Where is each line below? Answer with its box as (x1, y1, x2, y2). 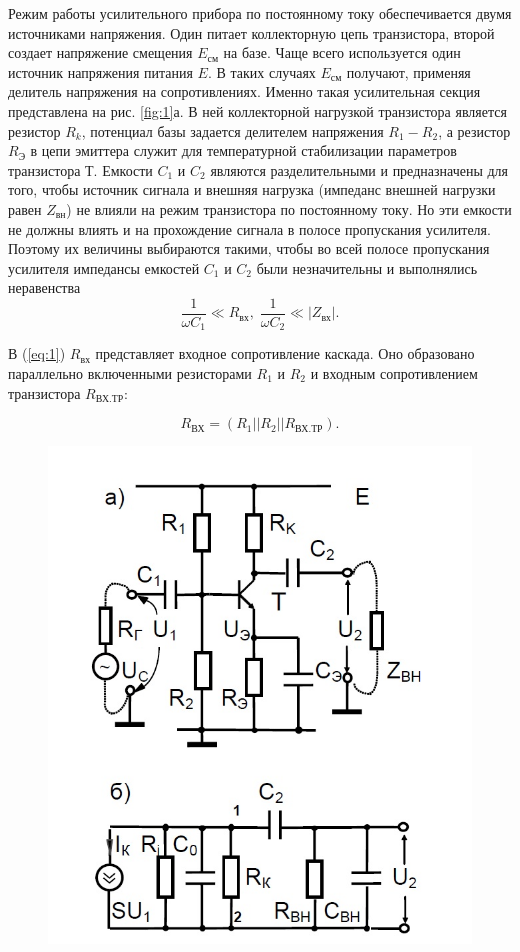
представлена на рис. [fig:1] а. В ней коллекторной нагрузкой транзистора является (8, 100, 507, 121)
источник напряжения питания (8, 61, 193, 82)
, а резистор (438, 120, 511, 141)
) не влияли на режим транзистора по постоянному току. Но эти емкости (66, 198, 512, 219)
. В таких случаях (207, 61, 316, 82)
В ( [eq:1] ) (8, 343, 66, 364)
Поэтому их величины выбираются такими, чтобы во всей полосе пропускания (8, 238, 490, 259)
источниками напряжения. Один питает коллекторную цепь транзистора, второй (8, 22, 495, 43)
